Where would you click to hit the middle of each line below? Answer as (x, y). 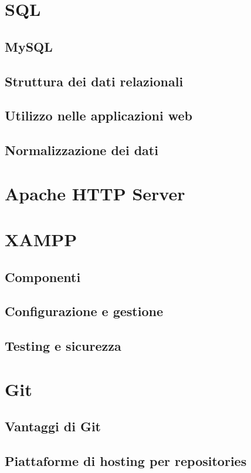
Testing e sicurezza (63, 346)
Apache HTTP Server (95, 193)
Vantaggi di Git (53, 426)
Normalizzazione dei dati (82, 150)
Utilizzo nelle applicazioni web (99, 115)
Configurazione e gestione (84, 311)
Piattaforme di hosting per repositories (126, 461)
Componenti (43, 276)
